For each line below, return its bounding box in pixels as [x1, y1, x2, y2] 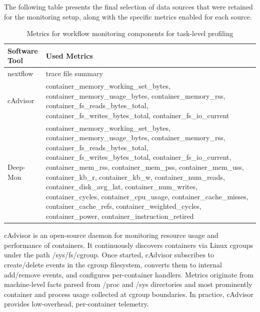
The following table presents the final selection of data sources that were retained [4, 2, 253, 12]
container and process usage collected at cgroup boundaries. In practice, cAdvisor [4, 288, 253, 299]
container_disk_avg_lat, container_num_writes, [45, 181, 197, 192]
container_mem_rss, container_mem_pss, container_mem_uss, [45, 162, 244, 172]
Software [7, 45, 38, 56]
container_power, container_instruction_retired [45, 211, 194, 221]
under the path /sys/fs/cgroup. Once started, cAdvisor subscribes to [4, 249, 214, 260]
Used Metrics [45, 50, 93, 61]
